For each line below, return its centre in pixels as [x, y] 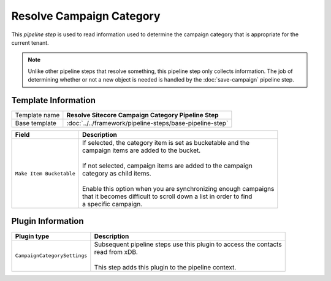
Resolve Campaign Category [86, 16]
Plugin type [32, 236]
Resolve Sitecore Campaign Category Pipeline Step [143, 115]
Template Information [54, 100]
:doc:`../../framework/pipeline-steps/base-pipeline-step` [147, 123]
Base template [36, 123]
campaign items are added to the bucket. [141, 150]
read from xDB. [116, 252]
